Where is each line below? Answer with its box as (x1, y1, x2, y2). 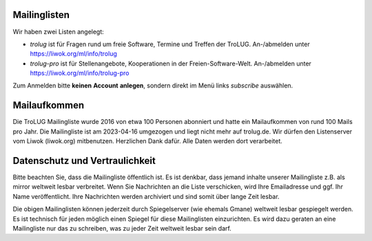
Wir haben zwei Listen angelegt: (12, 28, 105, 36)
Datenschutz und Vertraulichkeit (12, 155, 156, 167)
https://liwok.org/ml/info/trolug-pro (30, 69, 130, 77)
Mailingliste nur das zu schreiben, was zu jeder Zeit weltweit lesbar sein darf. (12, 224, 232, 233)
